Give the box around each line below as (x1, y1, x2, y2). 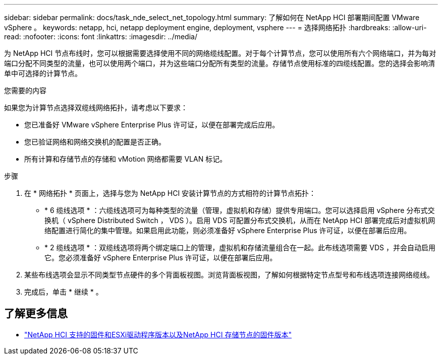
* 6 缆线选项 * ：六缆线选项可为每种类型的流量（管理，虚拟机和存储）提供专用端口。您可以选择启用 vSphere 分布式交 (44, 206, 435, 214)
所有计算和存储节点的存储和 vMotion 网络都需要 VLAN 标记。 (24, 155, 227, 163)
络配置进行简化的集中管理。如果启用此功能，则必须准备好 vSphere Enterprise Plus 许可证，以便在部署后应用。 (44, 226, 411, 235)
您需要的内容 (4, 86, 46, 95)
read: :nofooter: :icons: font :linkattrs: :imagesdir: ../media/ (4, 32, 197, 41)
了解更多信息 (4, 307, 68, 320)
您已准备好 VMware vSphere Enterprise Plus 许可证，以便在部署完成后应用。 (24, 120, 280, 129)
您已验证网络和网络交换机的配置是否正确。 (24, 137, 165, 146)
